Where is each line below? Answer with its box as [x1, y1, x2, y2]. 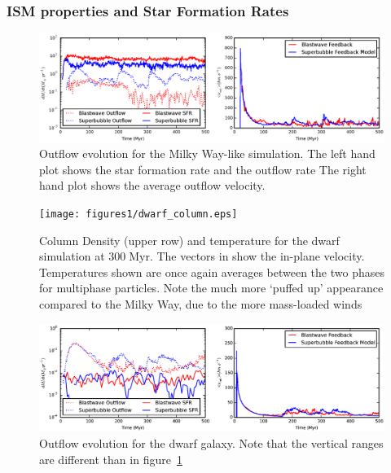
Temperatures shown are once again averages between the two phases [39, 263, 384, 280]
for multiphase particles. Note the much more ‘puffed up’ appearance [39, 279, 384, 296]
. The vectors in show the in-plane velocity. [149, 247, 365, 265]
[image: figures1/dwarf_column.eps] [39, 208, 238, 220]
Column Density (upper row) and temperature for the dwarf [39, 231, 340, 248]
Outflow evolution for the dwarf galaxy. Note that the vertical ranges [39, 435, 384, 452]
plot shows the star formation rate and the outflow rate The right [39, 160, 367, 177]
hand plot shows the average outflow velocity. [39, 177, 266, 194]
